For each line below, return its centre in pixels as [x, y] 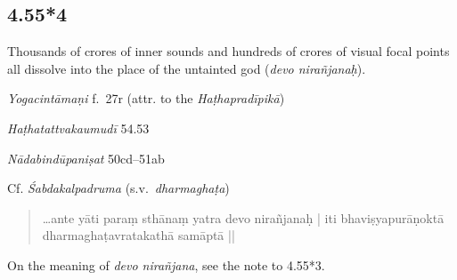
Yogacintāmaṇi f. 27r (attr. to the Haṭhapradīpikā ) [146, 98]
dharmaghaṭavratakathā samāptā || [139, 235]
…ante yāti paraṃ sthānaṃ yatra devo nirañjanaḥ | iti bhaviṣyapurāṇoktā [243, 217]
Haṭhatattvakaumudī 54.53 [78, 128]
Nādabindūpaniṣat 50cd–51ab [86, 158]
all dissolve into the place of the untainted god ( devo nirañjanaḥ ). [187, 68]
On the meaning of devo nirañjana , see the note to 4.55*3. [166, 264]
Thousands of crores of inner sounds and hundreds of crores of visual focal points [228, 51]
